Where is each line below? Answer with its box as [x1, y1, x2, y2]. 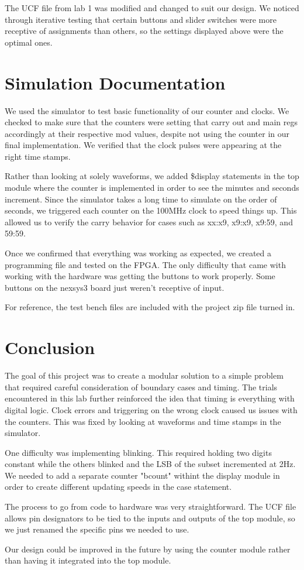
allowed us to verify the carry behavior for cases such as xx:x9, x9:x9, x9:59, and [5, 215, 293, 228]
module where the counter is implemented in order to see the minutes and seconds [5, 181, 299, 194]
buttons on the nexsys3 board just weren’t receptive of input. [5, 281, 224, 293]
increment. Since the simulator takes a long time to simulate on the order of [5, 193, 277, 205]
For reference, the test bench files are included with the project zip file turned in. [5, 301, 295, 313]
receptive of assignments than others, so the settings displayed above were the [5, 25, 284, 37]
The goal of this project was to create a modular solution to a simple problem [5, 369, 284, 382]
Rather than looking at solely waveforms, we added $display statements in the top [5, 170, 299, 182]
